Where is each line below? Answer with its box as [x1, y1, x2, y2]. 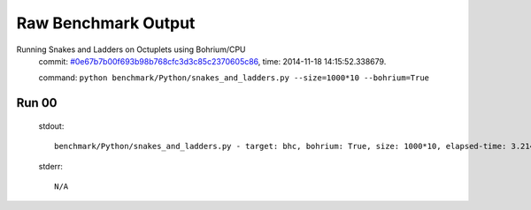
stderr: [38, 161, 64, 171]
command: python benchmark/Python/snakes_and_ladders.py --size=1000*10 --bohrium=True [38, 72, 429, 83]
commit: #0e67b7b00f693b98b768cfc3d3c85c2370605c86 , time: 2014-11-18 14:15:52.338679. [38, 56, 387, 66]
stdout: [38, 120, 65, 131]
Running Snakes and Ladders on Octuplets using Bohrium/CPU [16, 44, 247, 55]
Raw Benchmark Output [16, 13, 196, 33]
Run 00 [16, 95, 58, 110]
